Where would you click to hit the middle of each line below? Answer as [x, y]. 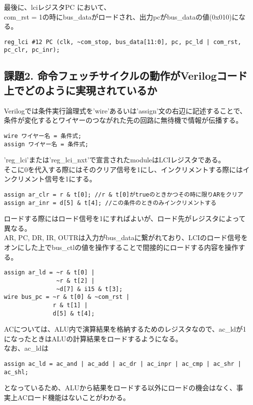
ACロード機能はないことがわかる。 [74, 397]
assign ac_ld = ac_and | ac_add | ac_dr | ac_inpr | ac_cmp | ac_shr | [123, 364]
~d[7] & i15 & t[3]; [89, 289]
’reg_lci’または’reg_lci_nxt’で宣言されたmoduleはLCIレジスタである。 [115, 160]
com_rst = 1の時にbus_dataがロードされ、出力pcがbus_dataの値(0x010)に [121, 16]
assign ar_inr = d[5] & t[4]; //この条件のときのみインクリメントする [110, 203]
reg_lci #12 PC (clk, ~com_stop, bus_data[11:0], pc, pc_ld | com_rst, [123, 42]
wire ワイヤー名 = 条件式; [43, 136]
